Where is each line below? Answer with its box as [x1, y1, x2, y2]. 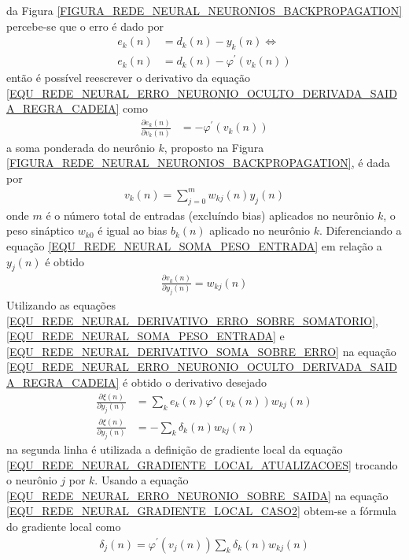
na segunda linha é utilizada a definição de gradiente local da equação [6, 440, 343, 457]
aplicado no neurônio [209, 222, 310, 239]
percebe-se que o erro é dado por [6, 17, 164, 34]
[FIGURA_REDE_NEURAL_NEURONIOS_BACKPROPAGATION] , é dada [6, 154, 390, 171]
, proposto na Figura [164, 139, 264, 155]
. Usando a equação [94, 472, 189, 488]
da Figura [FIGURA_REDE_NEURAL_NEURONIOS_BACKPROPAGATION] [6, 2, 403, 18]
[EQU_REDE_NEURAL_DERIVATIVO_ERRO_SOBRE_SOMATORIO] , [6, 312, 378, 328]
